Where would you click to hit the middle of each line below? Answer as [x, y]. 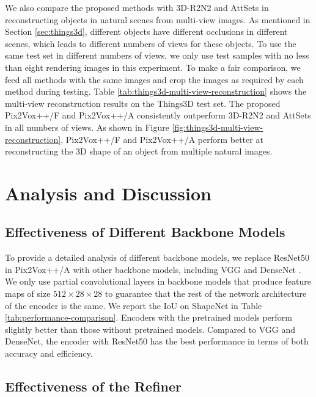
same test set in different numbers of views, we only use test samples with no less [157, 55]
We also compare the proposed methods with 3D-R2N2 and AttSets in [137, 7]
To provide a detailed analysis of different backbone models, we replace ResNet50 [157, 257]
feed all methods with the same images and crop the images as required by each [154, 79]
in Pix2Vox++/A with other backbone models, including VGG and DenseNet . [153, 269]
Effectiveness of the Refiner [94, 386]
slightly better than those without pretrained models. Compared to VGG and [150, 329]
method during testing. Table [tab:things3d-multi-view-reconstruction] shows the [156, 91]
